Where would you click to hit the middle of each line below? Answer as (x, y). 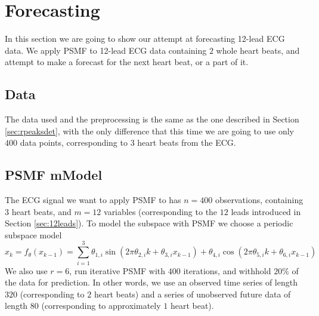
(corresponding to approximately (101, 306)
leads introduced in (266, 211)
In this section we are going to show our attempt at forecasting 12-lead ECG (145, 39)
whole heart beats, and (258, 50)
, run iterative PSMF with (117, 270)
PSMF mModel (54, 175)
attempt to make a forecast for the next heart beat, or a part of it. (127, 62)
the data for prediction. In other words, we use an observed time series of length (151, 282)
